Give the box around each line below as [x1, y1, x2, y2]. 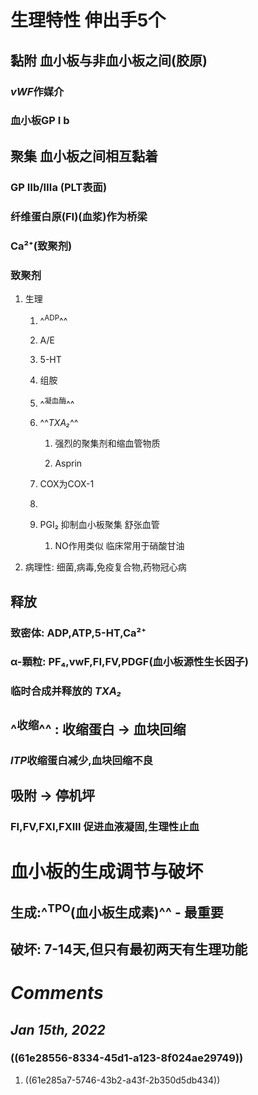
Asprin [54, 457, 83, 470]
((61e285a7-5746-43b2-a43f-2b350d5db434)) [24, 1074, 221, 1086]
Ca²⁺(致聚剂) [10, 239, 73, 253]
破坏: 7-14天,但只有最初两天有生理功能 [10, 941, 248, 958]
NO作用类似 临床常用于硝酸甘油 [54, 540, 185, 552]
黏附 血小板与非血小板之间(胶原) [10, 52, 208, 69]
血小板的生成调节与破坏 [10, 861, 204, 883]
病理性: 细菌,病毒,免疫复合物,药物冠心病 [24, 561, 187, 573]
